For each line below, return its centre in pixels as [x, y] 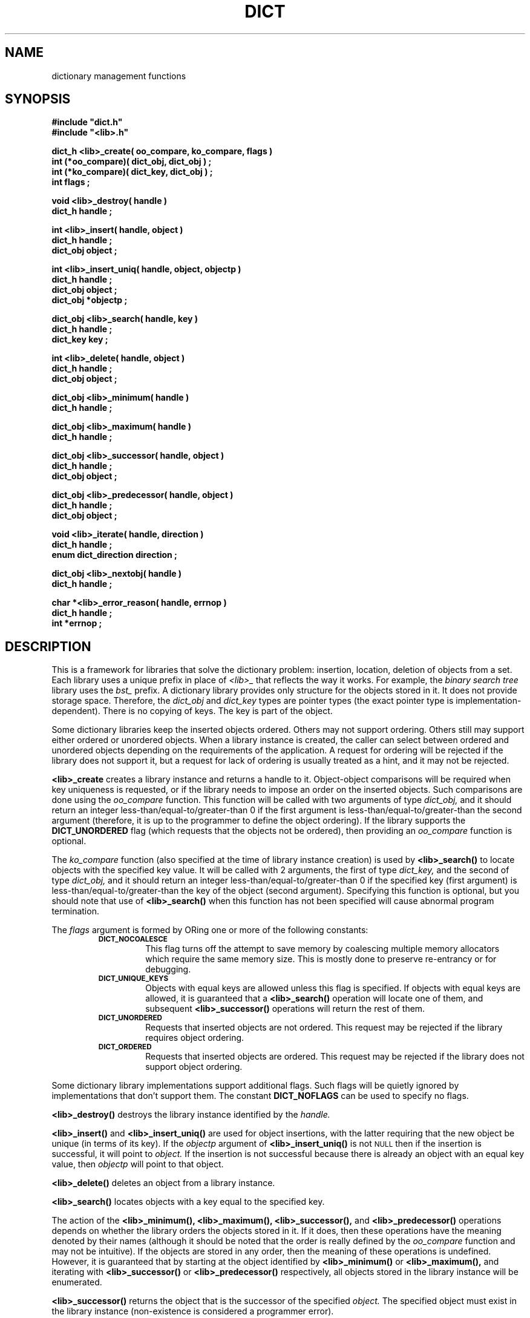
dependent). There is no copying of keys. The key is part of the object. [192, 711]
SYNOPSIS [38, 99]
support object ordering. [194, 1067]
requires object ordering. [195, 1038]
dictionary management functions [119, 76]
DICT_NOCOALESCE [133, 939]
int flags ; [71, 182]
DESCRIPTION [48, 646]
